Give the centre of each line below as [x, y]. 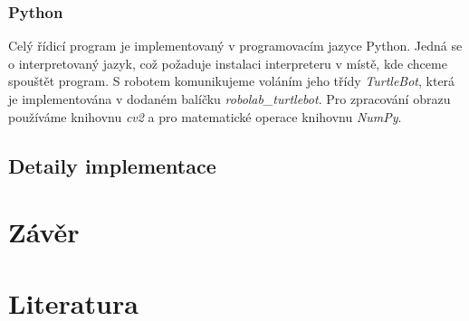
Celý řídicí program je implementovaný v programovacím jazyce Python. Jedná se [235, 46]
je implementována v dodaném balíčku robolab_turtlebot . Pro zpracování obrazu [230, 99]
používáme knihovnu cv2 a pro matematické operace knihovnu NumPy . [205, 116]
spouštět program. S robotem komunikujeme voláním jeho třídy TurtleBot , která [232, 81]
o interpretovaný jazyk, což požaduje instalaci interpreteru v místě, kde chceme [228, 63]
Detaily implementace [112, 165]
